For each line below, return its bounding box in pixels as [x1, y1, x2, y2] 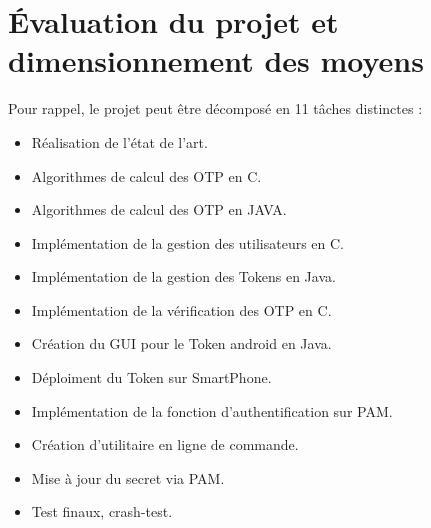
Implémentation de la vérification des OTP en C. [31, 299, 332, 320]
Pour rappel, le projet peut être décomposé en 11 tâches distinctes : [8, 98, 423, 119]
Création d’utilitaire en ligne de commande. [31, 434, 299, 455]
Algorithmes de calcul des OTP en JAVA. [31, 199, 287, 220]
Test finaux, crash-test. [31, 501, 173, 522]
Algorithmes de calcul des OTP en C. [31, 165, 262, 186]
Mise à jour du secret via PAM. [31, 467, 225, 488]
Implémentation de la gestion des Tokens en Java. [31, 266, 336, 287]
